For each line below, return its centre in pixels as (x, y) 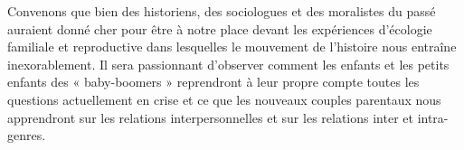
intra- (433, 117)
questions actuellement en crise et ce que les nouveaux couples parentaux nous (224, 99)
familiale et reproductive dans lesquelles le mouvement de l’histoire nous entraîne (232, 47)
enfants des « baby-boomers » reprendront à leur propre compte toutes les (213, 82)
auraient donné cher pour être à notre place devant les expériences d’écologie (220, 28)
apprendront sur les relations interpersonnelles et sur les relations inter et (210, 117)
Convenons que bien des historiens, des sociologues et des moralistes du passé (222, 11)
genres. (27, 135)
